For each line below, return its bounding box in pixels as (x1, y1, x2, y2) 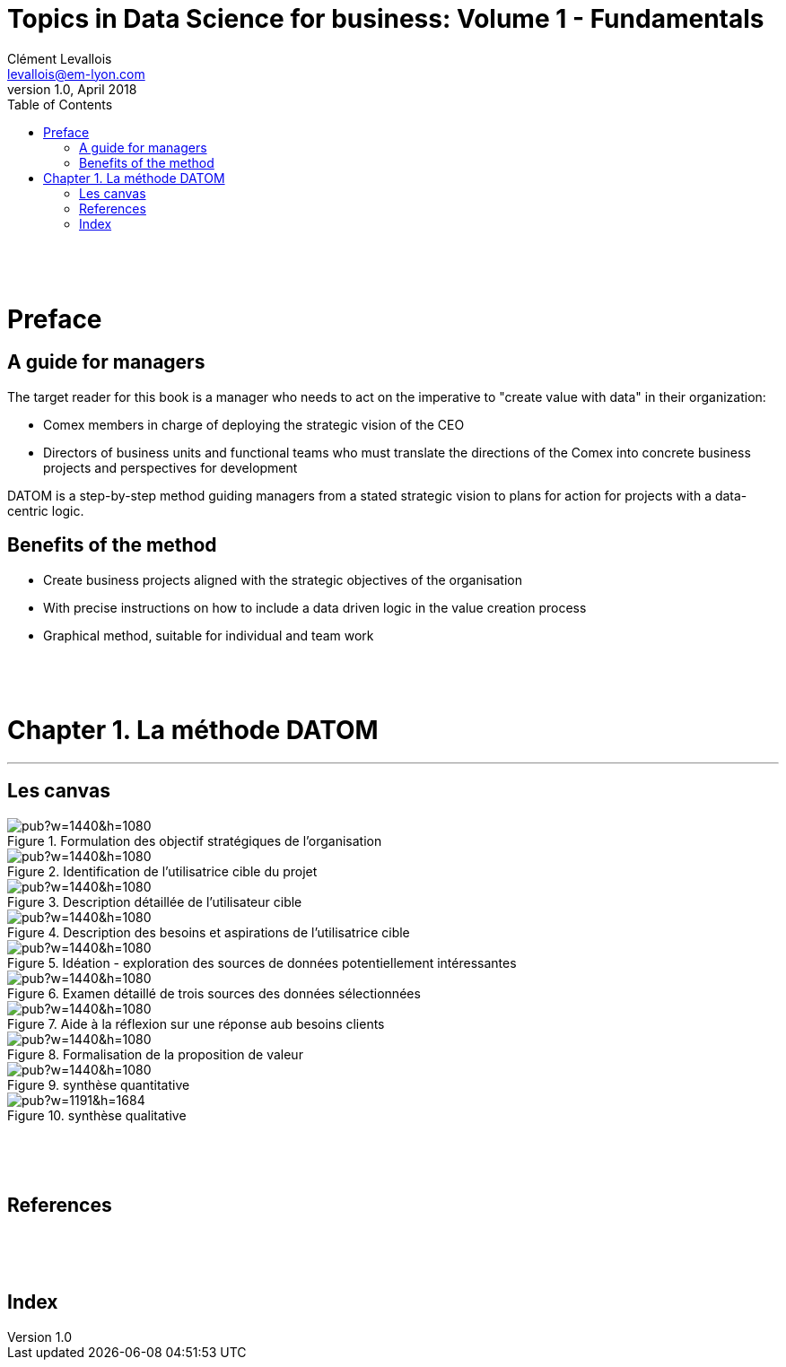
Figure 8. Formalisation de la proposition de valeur (7, 1046, 303, 1062)
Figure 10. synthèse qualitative (7, 1107, 187, 1123)
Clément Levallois (7, 50, 112, 66)
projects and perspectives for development (43, 459, 298, 475)
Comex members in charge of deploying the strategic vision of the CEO (43, 416, 465, 432)
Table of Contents (7, 96, 113, 112)
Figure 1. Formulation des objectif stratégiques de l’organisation (7, 832, 382, 849)
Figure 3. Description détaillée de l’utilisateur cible (7, 893, 302, 910)
